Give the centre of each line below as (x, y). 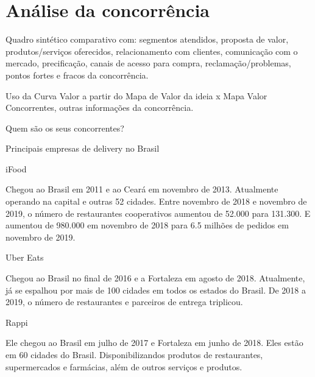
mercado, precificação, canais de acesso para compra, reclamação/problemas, (148, 63)
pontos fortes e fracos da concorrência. (77, 75)
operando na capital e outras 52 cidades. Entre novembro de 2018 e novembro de (156, 201)
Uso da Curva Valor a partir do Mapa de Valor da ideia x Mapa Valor (136, 95)
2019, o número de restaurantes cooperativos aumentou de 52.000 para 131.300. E (158, 213)
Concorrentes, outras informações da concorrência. (100, 107)
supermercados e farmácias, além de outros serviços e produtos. (124, 366)
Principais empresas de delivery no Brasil (83, 148)
